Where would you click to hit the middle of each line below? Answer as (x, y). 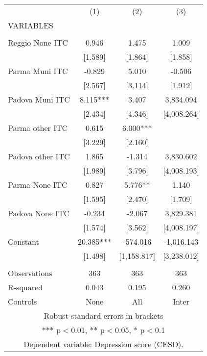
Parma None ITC (38, 185)
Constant (23, 242)
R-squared (25, 287)
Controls (23, 301)
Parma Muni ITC (38, 71)
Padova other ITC (39, 156)
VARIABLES (31, 25)
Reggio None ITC (38, 42)
